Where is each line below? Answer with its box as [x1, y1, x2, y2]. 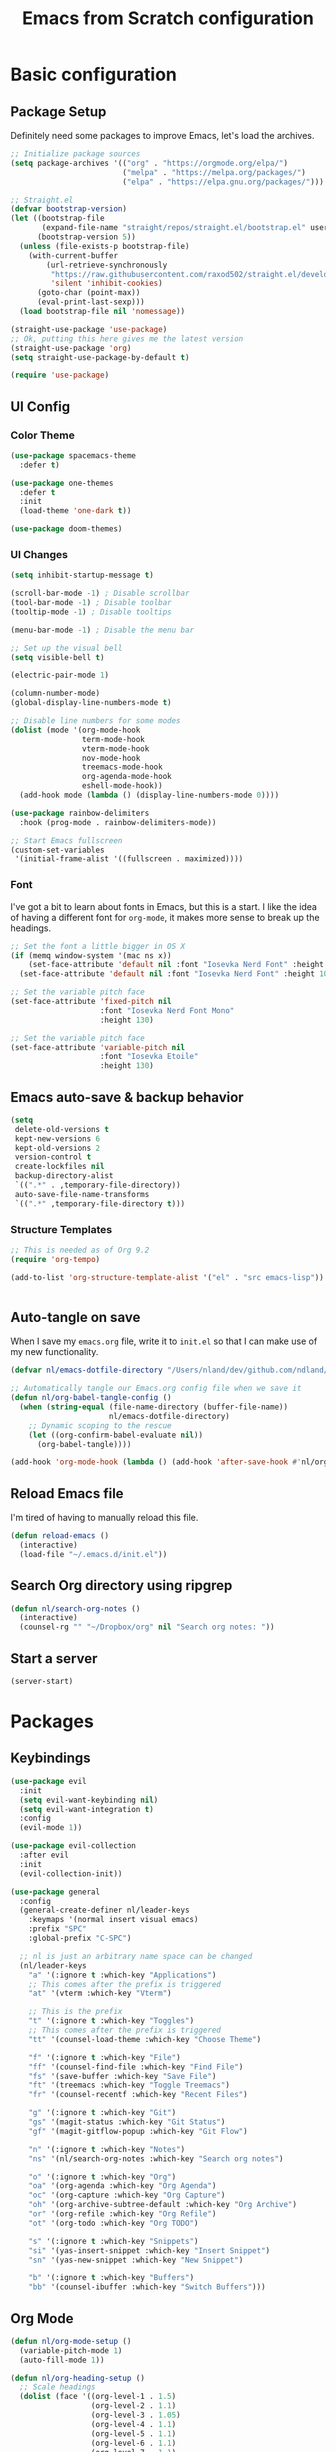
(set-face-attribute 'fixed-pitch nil [10, 997, 172, 1007]
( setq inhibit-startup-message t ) [10, 570, 155, 581]
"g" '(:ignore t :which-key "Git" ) [28, 2108, 177, 2118]
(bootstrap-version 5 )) [36, 232, 137, 242]
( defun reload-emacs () [10, 1531, 110, 1541]
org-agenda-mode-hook [81, 772, 172, 782]
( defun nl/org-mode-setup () [10, 2336, 132, 2346]
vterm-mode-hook [81, 743, 150, 754]
